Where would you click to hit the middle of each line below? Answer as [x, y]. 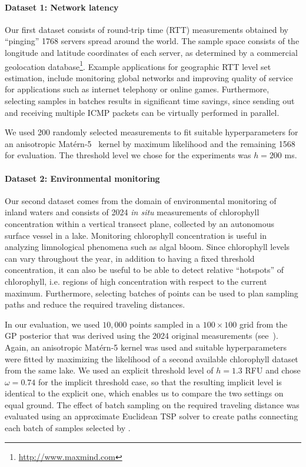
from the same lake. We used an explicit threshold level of [109, 370]
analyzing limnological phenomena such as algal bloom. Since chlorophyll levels [147, 247]
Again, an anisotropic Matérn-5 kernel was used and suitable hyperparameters [146, 347]
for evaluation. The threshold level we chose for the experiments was [128, 155]
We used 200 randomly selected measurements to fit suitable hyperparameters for [152, 132]
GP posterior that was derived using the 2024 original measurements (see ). [142, 336]
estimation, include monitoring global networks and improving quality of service [149, 77]
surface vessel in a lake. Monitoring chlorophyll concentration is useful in [136, 235]
